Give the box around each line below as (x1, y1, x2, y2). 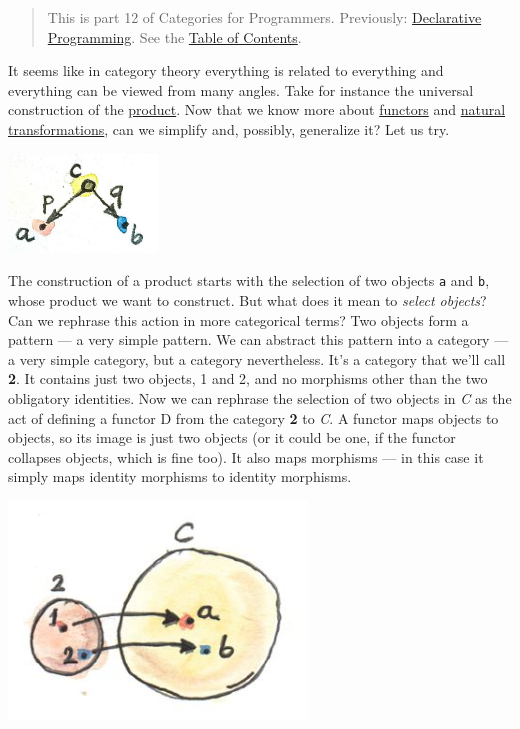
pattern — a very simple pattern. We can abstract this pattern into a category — (8, 329, 509, 350)
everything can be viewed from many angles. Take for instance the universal (8, 79, 474, 100)
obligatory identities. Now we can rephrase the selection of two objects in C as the (8, 388, 512, 409)
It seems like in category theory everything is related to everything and (8, 60, 444, 81)
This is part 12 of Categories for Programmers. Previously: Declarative (47, 7, 482, 27)
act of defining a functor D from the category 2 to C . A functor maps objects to (8, 407, 499, 428)
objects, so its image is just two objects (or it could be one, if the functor (8, 427, 456, 448)
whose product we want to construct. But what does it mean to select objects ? (8, 290, 487, 311)
